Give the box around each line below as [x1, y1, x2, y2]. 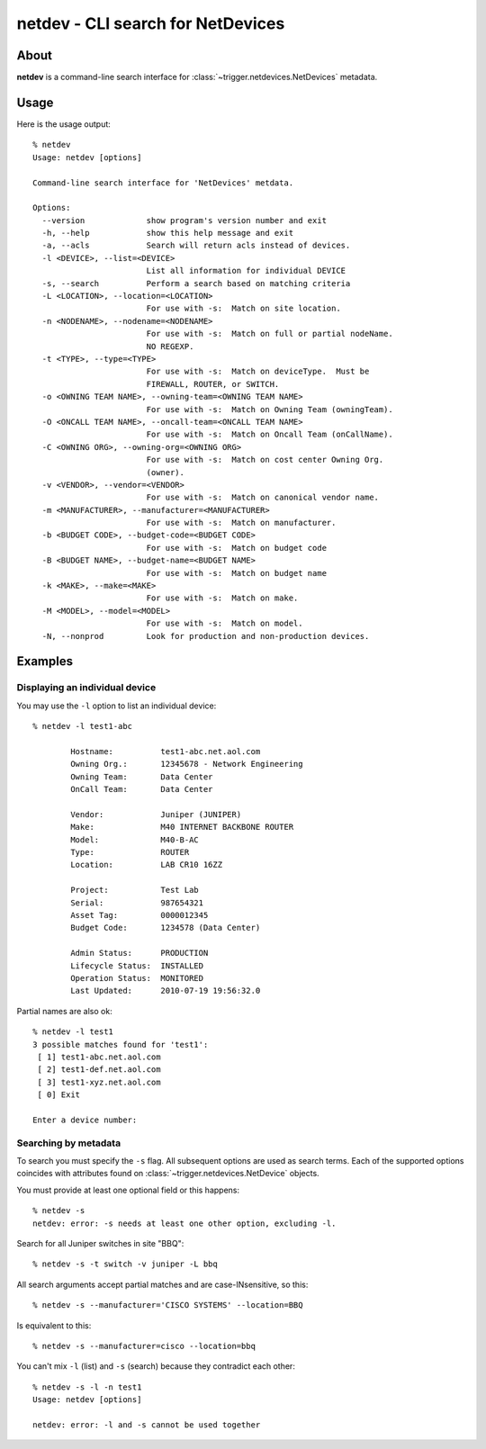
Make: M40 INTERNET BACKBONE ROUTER [70, 822, 294, 832]
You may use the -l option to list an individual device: [16, 700, 217, 711]
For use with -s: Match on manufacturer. [146, 517, 337, 528]
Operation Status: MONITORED [70, 973, 204, 983]
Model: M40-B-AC [70, 834, 200, 845]
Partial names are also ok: [16, 1005, 112, 1016]
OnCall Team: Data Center [70, 784, 213, 795]
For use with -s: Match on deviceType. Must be [146, 366, 370, 377]
